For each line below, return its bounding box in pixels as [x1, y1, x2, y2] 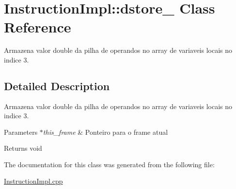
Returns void [4, 143, 42, 153]
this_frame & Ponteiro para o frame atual [43, 126, 168, 137]
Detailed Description [4, 78, 110, 93]
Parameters [4, 126, 38, 137]
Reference [4, 17, 71, 37]
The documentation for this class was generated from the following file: [4, 159, 215, 170]
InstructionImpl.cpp [4, 175, 63, 186]
